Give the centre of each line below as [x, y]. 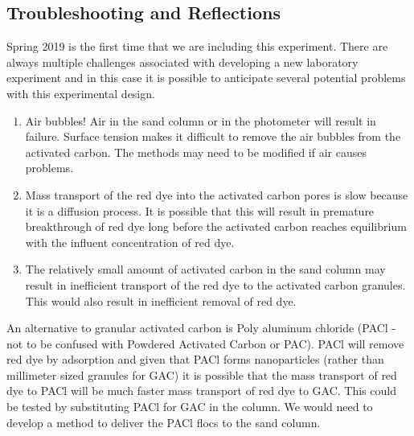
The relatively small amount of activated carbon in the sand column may [205, 269]
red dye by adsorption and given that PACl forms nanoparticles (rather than [195, 359]
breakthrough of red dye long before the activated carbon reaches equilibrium [216, 226]
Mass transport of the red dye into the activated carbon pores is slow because [217, 194]
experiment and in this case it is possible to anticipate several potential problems [206, 78]
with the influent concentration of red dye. [130, 242]
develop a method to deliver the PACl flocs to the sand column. [164, 422]
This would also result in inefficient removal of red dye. [161, 300]
